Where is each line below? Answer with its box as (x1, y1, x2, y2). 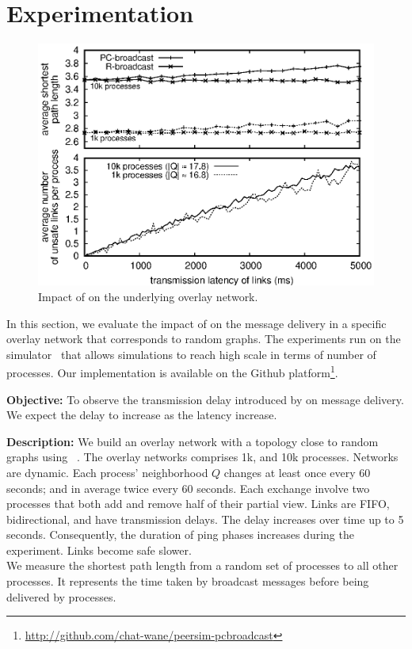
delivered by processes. (6, 588, 116, 605)
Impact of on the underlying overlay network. (38, 288, 258, 304)
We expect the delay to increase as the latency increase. (6, 407, 277, 423)
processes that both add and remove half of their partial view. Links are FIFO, (6, 495, 390, 512)
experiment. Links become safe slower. (6, 541, 192, 558)
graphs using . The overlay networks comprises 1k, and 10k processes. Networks (6, 449, 399, 465)
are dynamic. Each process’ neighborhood (6, 464, 208, 480)
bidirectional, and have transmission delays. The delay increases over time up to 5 (6, 510, 404, 527)
